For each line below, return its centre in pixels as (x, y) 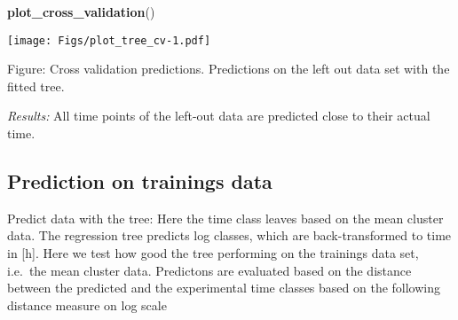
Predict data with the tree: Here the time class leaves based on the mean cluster (225, 218)
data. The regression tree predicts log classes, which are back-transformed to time (229, 235)
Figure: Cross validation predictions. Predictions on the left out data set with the (229, 69)
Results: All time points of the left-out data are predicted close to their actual (219, 116)
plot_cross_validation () (81, 12)
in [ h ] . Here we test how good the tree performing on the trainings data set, (213, 253)
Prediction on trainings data (140, 181)
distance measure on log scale (87, 304)
